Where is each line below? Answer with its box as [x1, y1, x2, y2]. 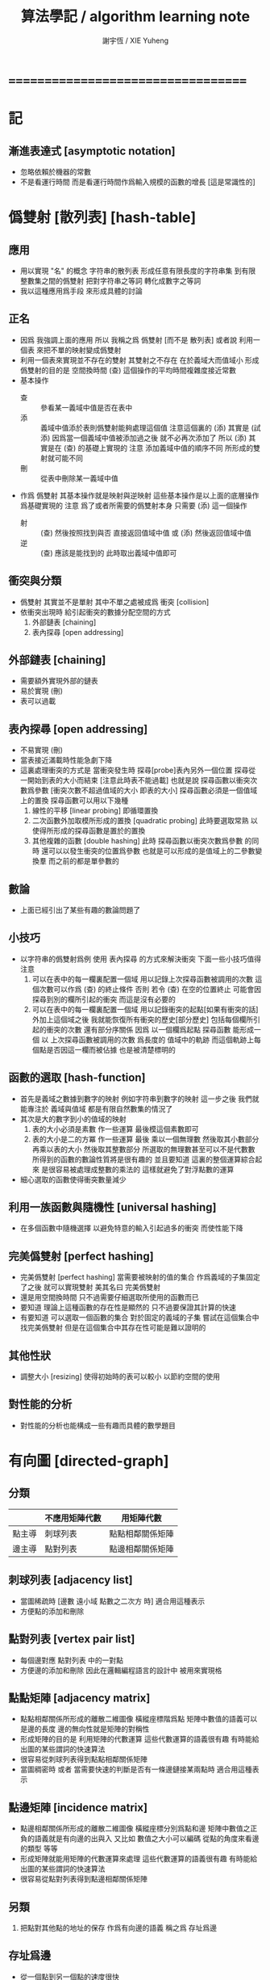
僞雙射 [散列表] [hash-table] [8, 208, 196, 227]
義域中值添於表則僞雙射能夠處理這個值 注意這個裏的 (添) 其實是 [39, 422, 250, 432]
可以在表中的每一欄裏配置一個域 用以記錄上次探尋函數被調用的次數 [31, 974, 254, 984]
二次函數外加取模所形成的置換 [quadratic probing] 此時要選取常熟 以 [31, 816, 258, 826]
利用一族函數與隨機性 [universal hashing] [8, 1200, 217, 1214]
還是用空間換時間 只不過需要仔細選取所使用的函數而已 [19, 1293, 199, 1302]
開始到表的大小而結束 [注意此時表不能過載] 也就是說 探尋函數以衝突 [27, 776, 251, 785]
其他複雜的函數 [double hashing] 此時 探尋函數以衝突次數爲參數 [31, 836, 243, 846]
